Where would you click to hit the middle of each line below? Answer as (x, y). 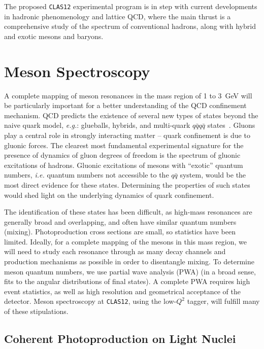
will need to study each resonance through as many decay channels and (115, 251)
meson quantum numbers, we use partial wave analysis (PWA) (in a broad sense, (130, 271)
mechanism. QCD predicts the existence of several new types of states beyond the (131, 115)
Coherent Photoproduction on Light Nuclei (120, 339)
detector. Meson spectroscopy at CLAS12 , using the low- (90, 301)
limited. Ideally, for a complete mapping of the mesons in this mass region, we (125, 241)
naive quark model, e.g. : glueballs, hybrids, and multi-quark (97, 125)
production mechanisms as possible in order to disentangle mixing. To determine (129, 261)
